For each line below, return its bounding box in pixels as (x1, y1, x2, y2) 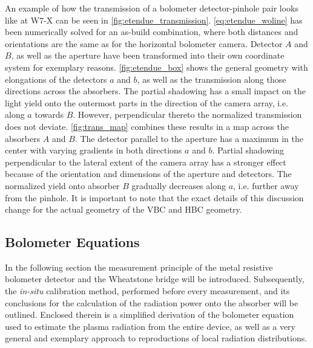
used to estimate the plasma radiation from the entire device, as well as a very (5, 320, 295, 332)
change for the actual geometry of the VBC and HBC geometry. (5, 203, 242, 216)
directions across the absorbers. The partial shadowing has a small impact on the (5, 85, 306, 97)
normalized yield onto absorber (5, 179, 120, 192)
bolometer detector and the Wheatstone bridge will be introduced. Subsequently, (5, 272, 305, 285)
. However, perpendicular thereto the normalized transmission (73, 108, 302, 121)
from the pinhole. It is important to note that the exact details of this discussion (5, 191, 304, 204)
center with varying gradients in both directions (5, 144, 182, 156)
